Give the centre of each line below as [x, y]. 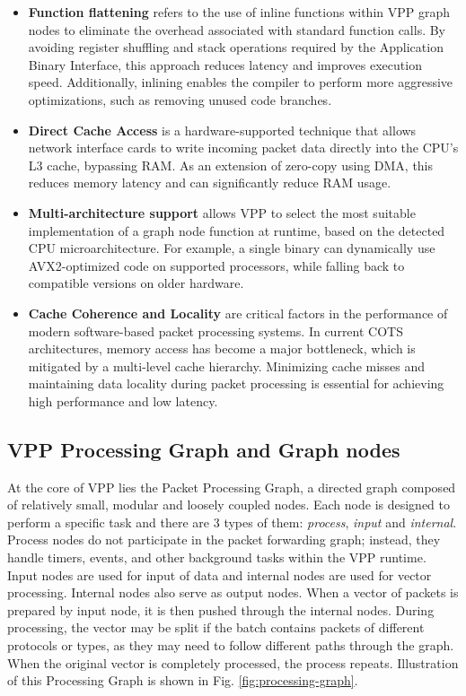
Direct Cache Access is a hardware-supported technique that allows [222, 130]
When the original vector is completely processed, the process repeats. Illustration [233, 662]
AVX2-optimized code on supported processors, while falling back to [216, 265]
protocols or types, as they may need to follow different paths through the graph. [231, 645]
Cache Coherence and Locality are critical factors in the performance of [238, 313]
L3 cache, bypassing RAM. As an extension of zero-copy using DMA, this [231, 165]
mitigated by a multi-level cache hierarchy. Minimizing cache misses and [227, 365]
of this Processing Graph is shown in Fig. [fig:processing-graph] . [183, 680]
